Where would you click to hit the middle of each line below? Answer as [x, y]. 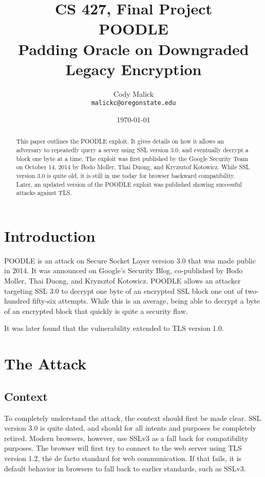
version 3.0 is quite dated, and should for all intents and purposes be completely [130, 428]
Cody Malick [134, 93]
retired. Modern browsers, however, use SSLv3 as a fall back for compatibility [126, 438]
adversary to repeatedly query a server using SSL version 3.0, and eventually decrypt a [132, 149]
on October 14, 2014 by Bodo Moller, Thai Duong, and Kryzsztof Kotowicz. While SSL [133, 167]
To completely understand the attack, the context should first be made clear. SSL [133, 418]
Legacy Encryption [134, 69]
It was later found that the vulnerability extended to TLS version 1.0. [114, 328]
